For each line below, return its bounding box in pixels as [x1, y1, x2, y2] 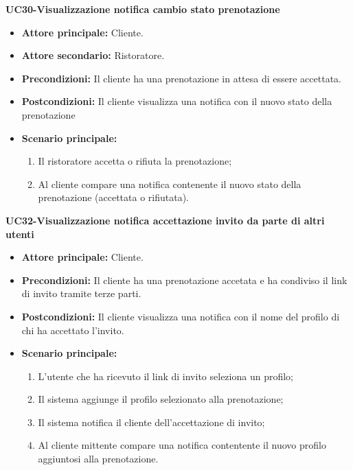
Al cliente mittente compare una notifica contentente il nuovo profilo [38, 438, 326, 452]
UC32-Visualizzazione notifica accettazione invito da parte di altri [5, 213, 325, 227]
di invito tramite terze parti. [21, 286, 141, 301]
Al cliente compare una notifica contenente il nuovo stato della [38, 176, 301, 191]
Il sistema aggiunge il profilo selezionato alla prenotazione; [38, 392, 284, 406]
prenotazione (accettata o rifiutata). [38, 190, 190, 204]
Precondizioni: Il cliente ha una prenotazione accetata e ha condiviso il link [21, 272, 348, 287]
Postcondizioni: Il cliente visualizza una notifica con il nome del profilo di [21, 309, 340, 323]
